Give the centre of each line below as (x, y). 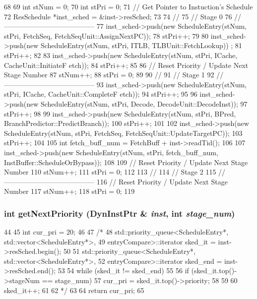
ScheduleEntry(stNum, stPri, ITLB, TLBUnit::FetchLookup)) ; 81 (141, 45)
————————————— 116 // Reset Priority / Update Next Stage (116, 181)
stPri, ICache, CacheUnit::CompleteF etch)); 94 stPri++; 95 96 (101, 94)
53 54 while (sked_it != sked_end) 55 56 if (123, 270)
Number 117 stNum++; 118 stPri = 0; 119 (69, 191)
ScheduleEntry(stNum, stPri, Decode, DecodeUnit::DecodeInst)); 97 (144, 103)
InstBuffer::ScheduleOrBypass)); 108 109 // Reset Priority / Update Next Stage (126, 162)
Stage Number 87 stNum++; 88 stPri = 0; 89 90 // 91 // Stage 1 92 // (114, 75)
